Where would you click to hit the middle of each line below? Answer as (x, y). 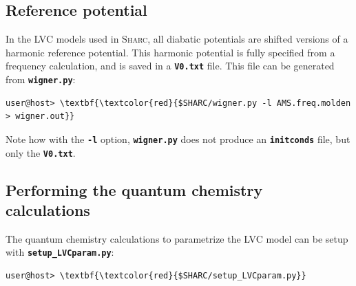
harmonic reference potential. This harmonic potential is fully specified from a (170, 52)
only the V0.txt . (41, 152)
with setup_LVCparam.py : (60, 252)
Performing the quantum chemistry (134, 189)
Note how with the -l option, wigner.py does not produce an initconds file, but (178, 139)
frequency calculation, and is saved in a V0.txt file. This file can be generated (170, 66)
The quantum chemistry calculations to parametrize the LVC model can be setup (177, 238)
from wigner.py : (41, 79)
